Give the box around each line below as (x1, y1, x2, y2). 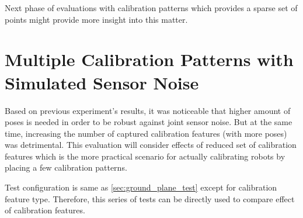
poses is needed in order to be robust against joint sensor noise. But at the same (5, 116, 292, 128)
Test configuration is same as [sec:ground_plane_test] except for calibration (5, 181, 277, 193)
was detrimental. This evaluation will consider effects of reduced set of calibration (5, 139, 297, 151)
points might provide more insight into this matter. (5, 13, 188, 25)
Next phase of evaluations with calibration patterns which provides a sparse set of (5, 2, 298, 13)
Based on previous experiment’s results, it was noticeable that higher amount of (5, 104, 291, 116)
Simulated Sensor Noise (5, 70, 199, 94)
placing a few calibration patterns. (5, 161, 127, 174)
